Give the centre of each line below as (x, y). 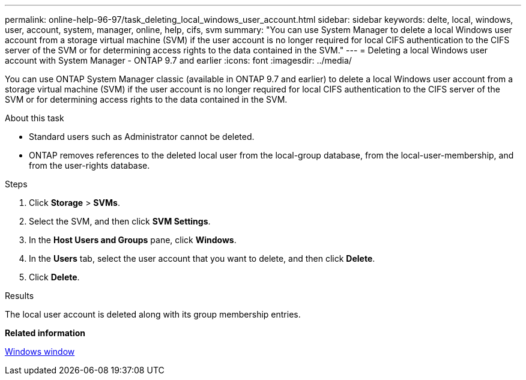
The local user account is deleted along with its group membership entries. (153, 314)
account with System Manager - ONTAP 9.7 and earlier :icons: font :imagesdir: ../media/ (178, 60)
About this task (35, 118)
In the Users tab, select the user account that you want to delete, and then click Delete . (202, 258)
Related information (45, 333)
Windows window (40, 351)
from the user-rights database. (89, 165)
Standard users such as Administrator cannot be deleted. (142, 137)
